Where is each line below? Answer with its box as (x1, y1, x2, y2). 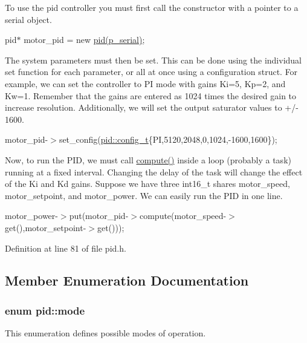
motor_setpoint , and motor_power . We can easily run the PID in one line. (5, 189, 283, 201)
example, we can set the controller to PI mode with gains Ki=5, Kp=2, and (5, 77, 286, 90)
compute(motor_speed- (139, 209, 227, 222)
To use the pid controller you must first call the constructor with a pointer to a (5, 1, 299, 13)
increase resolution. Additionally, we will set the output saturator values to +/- (5, 101, 299, 114)
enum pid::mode (5, 302, 85, 318)
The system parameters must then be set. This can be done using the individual (5, 53, 302, 66)
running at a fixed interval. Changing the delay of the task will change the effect (5, 165, 303, 178)
